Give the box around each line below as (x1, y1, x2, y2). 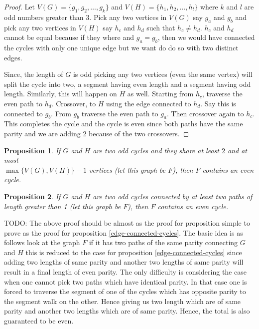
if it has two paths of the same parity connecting (89, 237, 238, 248)
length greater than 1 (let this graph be (4, 201, 121, 211)
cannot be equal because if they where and (4, 32, 134, 42)
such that (146, 22, 175, 32)
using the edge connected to (106, 98, 191, 108)
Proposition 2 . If (4, 191, 61, 201)
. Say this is (200, 98, 236, 108)
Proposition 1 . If (4, 145, 61, 155)
